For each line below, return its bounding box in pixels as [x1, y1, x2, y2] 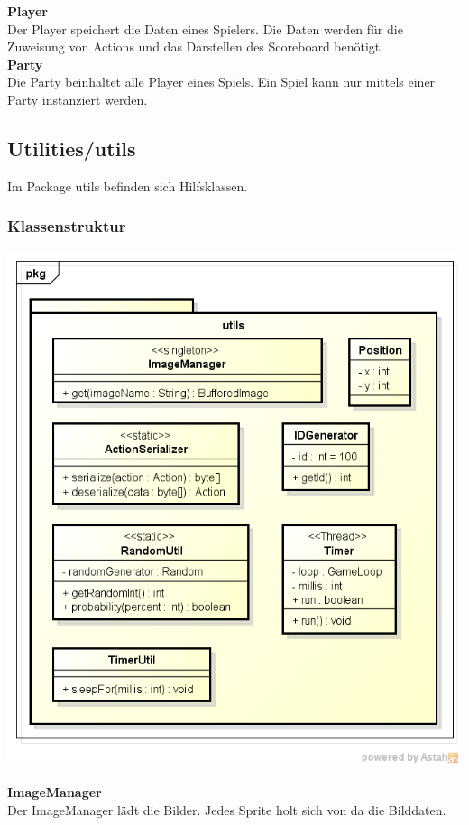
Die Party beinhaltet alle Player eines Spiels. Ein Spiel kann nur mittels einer [7, 72, 436, 91]
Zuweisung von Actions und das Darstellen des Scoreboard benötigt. [7, 37, 384, 56]
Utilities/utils [7, 134, 136, 162]
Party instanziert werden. [7, 89, 148, 108]
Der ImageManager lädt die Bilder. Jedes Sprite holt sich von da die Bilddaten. [7, 800, 446, 819]
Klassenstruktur [7, 215, 126, 237]
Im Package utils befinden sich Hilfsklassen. [7, 176, 248, 195]
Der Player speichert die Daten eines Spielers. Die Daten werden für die [7, 19, 403, 38]
